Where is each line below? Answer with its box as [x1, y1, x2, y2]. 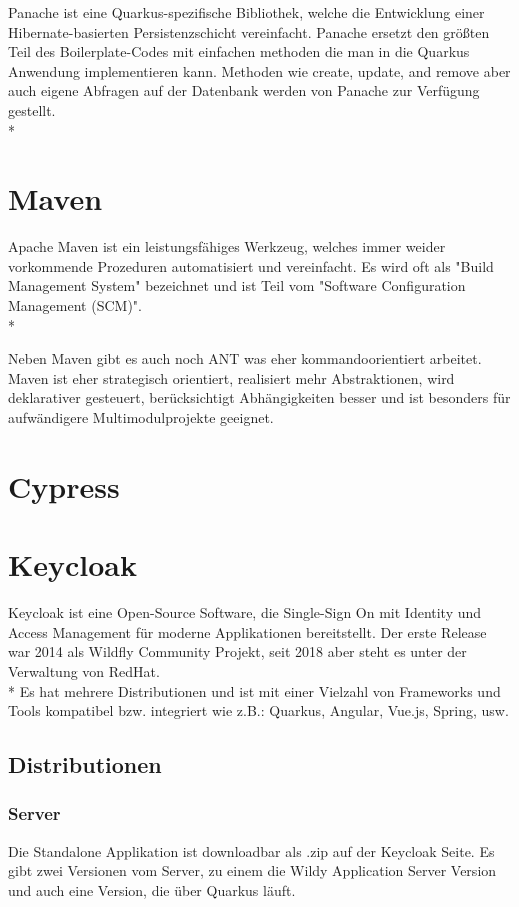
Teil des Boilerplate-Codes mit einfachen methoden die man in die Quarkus [8, 41, 470, 62]
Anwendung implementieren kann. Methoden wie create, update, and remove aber [8, 60, 511, 81]
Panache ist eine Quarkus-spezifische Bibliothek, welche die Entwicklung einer [8, 2, 485, 22]
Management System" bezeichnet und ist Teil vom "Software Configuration [8, 275, 466, 296]
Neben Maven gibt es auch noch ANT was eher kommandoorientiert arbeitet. [8, 348, 482, 369]
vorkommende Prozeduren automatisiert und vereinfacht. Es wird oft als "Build [8, 255, 494, 276]
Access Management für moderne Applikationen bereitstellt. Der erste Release [8, 621, 487, 642]
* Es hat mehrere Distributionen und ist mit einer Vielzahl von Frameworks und [8, 680, 501, 701]
